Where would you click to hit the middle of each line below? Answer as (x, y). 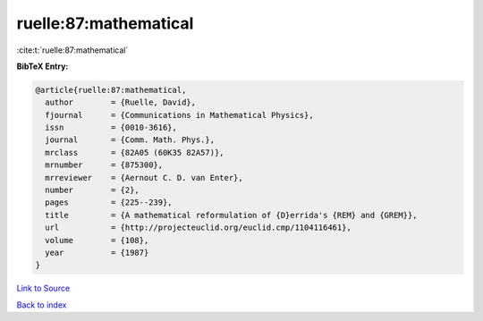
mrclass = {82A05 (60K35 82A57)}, (135, 152)
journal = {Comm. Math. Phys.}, (130, 140)
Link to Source (43, 288)
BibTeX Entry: (42, 66)
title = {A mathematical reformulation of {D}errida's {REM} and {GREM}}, (231, 215)
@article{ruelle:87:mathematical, (111, 90)
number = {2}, (93, 190)
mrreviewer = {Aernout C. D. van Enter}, (144, 177)
